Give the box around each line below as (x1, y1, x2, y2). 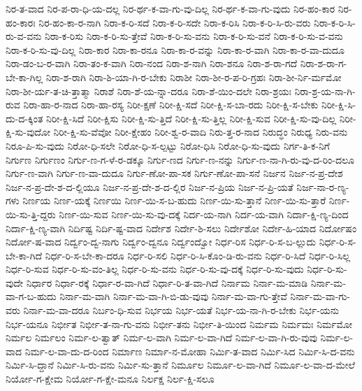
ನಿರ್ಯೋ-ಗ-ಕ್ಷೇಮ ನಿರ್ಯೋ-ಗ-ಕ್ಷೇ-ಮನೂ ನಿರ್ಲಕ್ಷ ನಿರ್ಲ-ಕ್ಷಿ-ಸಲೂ (6, 371, 215, 386)
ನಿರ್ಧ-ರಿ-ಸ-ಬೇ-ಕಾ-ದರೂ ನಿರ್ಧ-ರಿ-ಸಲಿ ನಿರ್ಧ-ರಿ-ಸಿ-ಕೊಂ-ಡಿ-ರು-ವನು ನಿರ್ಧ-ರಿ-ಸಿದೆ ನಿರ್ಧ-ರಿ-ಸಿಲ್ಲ (45, 248, 351, 262)
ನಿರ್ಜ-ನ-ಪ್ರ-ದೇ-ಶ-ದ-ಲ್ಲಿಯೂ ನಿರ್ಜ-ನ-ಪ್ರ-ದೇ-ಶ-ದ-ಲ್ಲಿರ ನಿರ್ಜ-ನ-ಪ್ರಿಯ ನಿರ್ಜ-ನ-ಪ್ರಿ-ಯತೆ (6, 179, 294, 194)
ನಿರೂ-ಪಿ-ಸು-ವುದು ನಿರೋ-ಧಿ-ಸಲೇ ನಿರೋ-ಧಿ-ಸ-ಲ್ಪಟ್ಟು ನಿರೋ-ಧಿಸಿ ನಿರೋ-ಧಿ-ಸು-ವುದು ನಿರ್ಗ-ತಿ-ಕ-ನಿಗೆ (6, 138, 330, 152)
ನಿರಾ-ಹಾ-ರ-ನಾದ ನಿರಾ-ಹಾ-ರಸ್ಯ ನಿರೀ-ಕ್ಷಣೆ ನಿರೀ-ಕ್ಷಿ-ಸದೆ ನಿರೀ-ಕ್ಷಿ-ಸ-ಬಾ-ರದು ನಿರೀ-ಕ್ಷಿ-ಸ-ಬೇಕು (23, 97, 319, 112)
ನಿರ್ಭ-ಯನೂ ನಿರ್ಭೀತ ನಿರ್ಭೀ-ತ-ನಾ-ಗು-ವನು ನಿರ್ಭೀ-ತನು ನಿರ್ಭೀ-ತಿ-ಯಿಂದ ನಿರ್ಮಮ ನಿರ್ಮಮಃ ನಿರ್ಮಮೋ (6, 316, 352, 331)
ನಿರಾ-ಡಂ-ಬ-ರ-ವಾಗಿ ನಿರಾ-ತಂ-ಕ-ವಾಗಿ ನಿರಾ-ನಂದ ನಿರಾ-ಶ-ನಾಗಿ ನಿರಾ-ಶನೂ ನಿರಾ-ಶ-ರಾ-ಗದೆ (6, 56, 298, 71)
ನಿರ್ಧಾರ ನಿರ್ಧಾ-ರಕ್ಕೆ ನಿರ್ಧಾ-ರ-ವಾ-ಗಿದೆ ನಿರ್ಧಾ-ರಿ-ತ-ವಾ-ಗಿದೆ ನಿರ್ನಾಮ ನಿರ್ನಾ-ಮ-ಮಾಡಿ (26, 275, 307, 290)
